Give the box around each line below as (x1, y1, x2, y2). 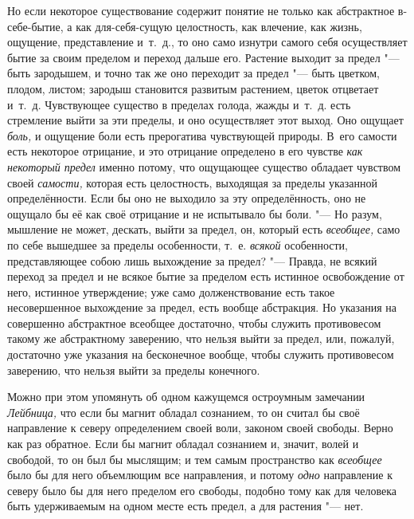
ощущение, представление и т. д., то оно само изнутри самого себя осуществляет (7, 33, 408, 50)
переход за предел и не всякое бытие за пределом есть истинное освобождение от (7, 268, 404, 285)
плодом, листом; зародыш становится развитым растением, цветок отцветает (7, 80, 379, 96)
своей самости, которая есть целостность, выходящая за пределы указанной (7, 174, 378, 191)
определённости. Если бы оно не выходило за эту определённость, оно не (7, 190, 366, 206)
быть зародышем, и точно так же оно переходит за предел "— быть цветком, (7, 65, 381, 81)
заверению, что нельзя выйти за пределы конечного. (7, 361, 260, 378)
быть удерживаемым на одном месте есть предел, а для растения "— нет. (7, 497, 364, 514)
